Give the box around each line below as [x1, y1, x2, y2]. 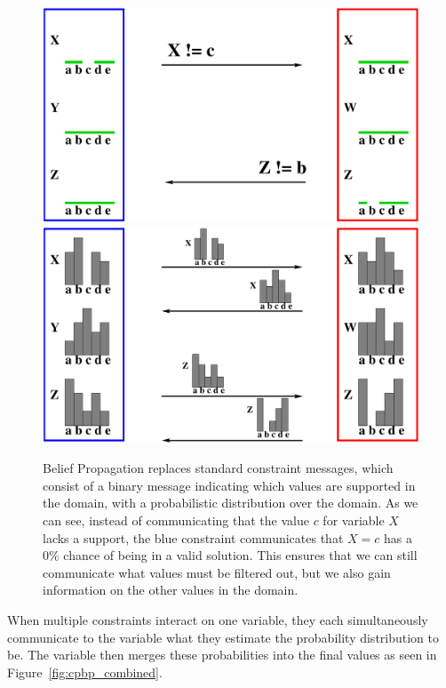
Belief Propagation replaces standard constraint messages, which [43, 459, 394, 477]
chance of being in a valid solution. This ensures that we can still [63, 546, 418, 564]
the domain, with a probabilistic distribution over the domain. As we [43, 493, 418, 512]
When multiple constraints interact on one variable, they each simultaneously [7, 611, 428, 629]
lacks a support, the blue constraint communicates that [43, 528, 344, 547]
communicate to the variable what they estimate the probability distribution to [7, 628, 440, 646]
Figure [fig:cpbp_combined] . [7, 662, 163, 681]
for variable [323, 511, 385, 530]
